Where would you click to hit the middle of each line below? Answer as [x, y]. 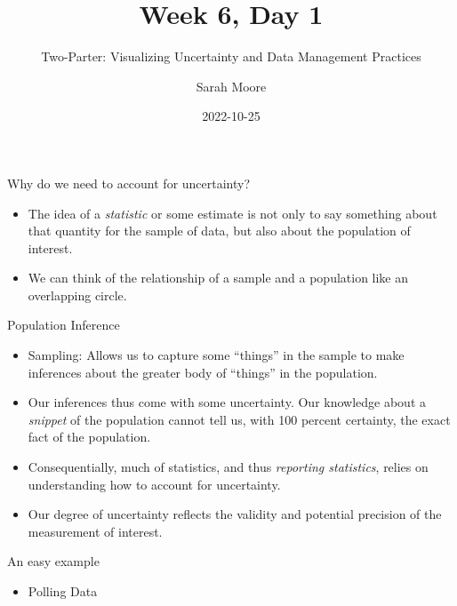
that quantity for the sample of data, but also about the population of [219, 231]
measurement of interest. [95, 531]
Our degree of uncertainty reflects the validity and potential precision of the [235, 514]
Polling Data [63, 591]
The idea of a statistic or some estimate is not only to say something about [233, 213]
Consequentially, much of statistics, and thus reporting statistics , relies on [228, 467]
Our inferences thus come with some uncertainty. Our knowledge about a [227, 402]
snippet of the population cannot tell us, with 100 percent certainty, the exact [239, 419]
